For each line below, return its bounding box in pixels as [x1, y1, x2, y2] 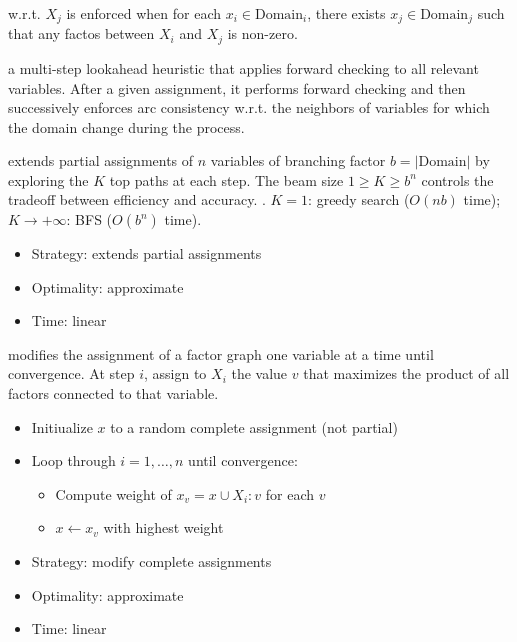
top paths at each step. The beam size [109, 169, 344, 190]
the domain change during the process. [8, 116, 245, 137]
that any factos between [8, 23, 155, 44]
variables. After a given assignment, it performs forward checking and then [8, 77, 466, 98]
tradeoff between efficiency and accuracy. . [8, 189, 266, 210]
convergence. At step [8, 363, 135, 384]
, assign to [143, 363, 207, 384]
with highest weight [103, 517, 224, 538]
